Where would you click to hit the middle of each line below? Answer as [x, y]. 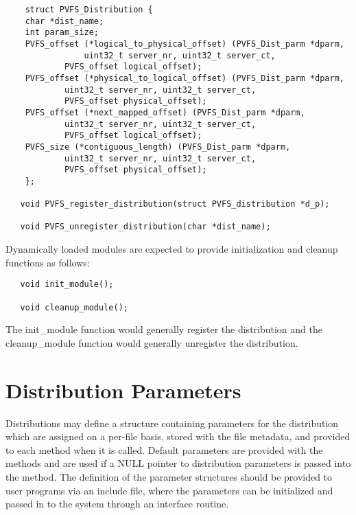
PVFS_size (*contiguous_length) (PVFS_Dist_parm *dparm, [158, 147]
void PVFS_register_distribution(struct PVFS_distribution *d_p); [175, 204]
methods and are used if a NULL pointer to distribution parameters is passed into [178, 463]
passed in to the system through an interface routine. [117, 504]
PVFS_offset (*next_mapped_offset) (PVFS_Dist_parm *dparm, [165, 112]
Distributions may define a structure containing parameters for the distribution [172, 423]
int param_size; [62, 33]
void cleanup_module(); [74, 307]
